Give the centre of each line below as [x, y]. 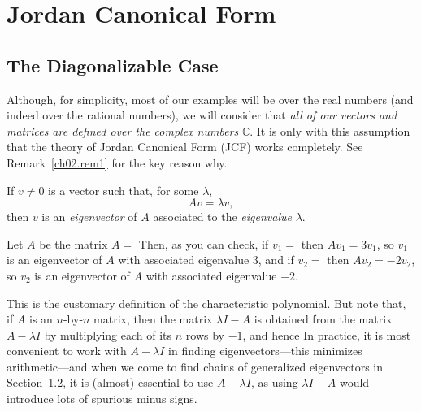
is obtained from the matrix [323, 319]
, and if [276, 260]
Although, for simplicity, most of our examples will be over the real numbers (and [210, 99]
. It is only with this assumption [330, 130]
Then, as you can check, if [204, 243]
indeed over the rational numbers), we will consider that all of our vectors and [202, 115]
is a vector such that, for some [124, 190]
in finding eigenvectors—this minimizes [265, 351]
